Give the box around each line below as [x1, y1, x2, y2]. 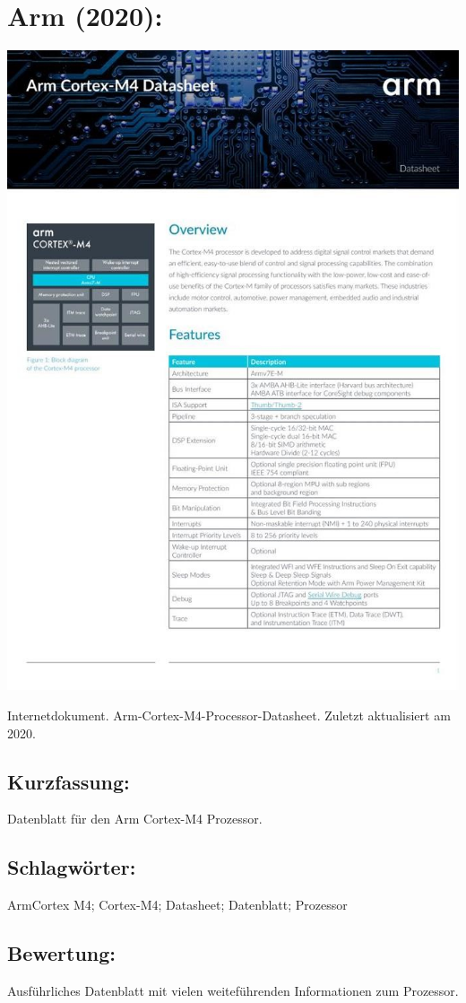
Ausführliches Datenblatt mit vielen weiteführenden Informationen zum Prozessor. [7, 981, 459, 999]
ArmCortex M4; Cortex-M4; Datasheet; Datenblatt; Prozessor [7, 895, 348, 914]
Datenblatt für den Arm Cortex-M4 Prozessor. [7, 809, 263, 828]
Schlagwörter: [7, 853, 136, 881]
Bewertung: [7, 939, 116, 967]
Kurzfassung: [7, 767, 130, 795]
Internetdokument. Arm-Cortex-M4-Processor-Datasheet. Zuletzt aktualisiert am [7, 705, 451, 724]
